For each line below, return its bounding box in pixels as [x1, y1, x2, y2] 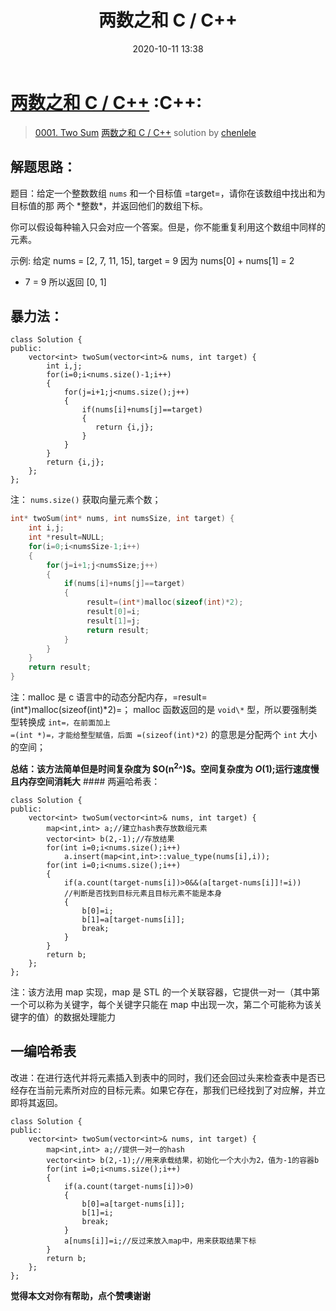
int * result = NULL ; [28, 532, 105, 543]
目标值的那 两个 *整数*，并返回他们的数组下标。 [10, 199, 208, 211]
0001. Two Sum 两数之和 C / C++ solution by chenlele [34, 126, 257, 138]
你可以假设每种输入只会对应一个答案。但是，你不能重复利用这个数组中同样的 [10, 221, 326, 233]
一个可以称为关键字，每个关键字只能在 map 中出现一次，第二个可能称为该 [10, 998, 314, 1010]
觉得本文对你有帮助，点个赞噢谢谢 [10, 1289, 151, 1301]
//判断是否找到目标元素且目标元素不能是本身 [63, 888, 223, 898]
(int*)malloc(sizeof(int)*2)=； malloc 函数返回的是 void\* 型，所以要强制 [10, 704, 309, 716]
